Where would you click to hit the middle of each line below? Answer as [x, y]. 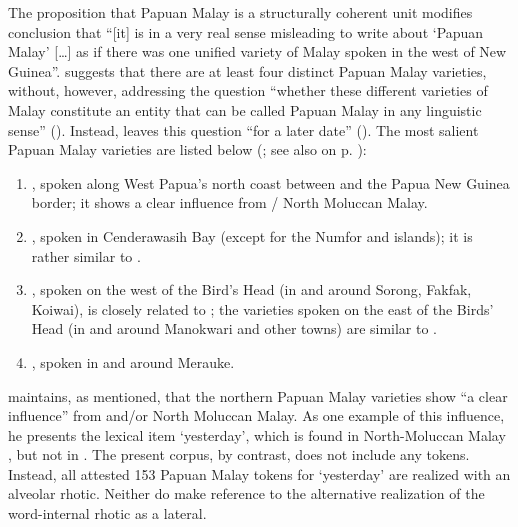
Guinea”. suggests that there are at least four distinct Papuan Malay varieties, [247, 70]
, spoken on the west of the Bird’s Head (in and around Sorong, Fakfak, [251, 289]
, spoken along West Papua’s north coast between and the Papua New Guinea [270, 182]
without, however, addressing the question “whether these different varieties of [248, 90]
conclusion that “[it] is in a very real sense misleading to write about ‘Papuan [246, 31]
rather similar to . [86, 255]
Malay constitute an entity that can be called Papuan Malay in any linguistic [245, 109]
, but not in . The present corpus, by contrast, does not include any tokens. [239, 454]
